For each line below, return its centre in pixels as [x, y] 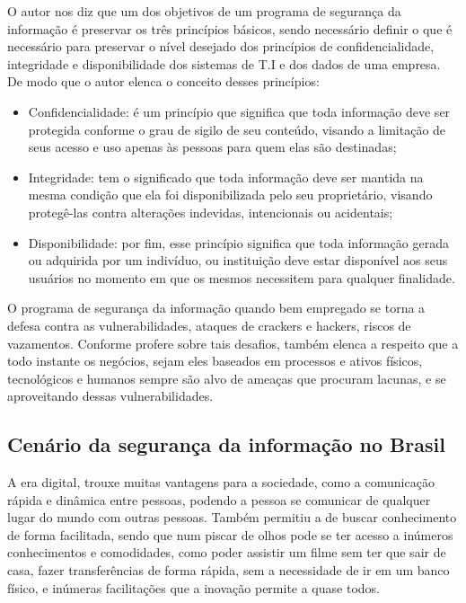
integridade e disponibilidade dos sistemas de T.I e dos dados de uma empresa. [224, 63]
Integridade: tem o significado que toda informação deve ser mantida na [226, 177]
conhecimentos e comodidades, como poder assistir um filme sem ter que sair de [227, 552]
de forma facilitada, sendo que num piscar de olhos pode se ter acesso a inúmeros [230, 534]
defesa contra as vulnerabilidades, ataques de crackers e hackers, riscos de [209, 325]
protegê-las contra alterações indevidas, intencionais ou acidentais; [211, 212]
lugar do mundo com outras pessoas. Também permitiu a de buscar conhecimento [232, 517]
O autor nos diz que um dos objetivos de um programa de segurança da [204, 11]
